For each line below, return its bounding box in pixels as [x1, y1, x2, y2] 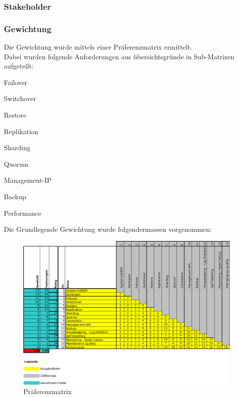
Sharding [4, 142, 31, 153]
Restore [4, 110, 27, 120]
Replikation [4, 126, 38, 136]
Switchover [4, 93, 37, 104]
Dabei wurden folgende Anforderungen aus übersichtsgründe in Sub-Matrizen [4, 51, 235, 61]
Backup [4, 191, 26, 201]
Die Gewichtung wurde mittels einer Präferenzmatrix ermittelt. [4, 42, 192, 52]
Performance [4, 208, 41, 218]
